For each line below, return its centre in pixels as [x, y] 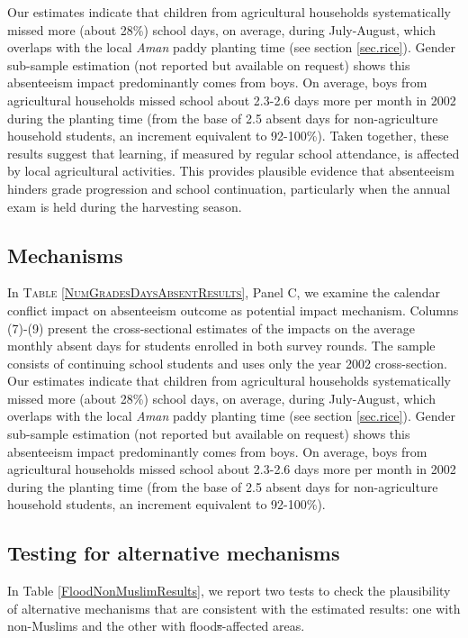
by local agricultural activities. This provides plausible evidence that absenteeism [231, 171]
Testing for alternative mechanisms [174, 553]
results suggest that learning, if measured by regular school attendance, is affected [234, 153]
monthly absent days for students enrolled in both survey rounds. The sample [221, 346]
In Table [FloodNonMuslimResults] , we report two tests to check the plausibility [229, 591]
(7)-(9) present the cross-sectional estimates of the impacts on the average [211, 328]
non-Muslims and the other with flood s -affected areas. [156, 626]
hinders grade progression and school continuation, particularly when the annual [229, 188]
